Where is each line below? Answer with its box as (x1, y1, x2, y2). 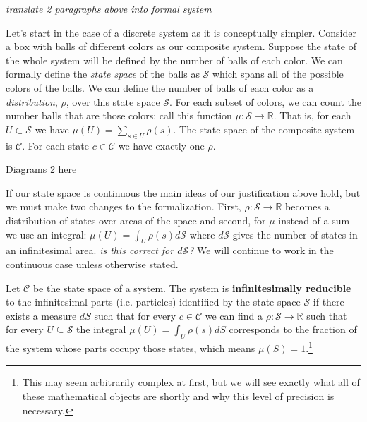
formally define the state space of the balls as (6, 66, 200, 81)
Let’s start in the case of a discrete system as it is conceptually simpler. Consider (6, 25, 356, 40)
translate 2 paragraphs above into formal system (6, 1, 212, 16)
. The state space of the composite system (173, 121, 355, 136)
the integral (76, 322, 126, 337)
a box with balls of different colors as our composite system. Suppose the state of (6, 39, 356, 54)
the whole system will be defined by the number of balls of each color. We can (6, 52, 343, 67)
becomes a (284, 199, 330, 214)
